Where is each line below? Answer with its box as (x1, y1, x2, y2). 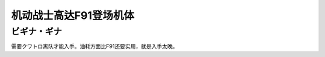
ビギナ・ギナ (11, 26, 63, 37)
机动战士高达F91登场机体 (11, 9, 135, 22)
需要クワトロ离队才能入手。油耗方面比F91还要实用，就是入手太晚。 (11, 43, 178, 50)
